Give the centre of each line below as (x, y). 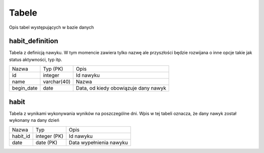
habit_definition (33, 41)
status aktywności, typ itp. (36, 59)
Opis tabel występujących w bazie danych (52, 27)
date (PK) (47, 142)
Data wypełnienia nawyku (98, 142)
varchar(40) (57, 82)
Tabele (23, 13)
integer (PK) (50, 136)
